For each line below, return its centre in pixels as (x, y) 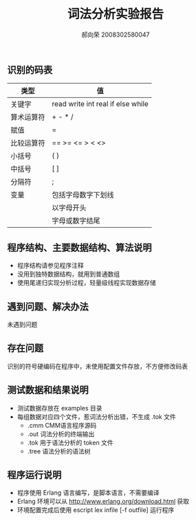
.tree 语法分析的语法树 (59, 451)
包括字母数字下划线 (83, 195)
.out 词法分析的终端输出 (61, 434)
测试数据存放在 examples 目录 (59, 408)
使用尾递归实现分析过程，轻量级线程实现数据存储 (86, 283)
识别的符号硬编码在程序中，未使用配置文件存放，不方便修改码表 (97, 366)
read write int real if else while (100, 104)
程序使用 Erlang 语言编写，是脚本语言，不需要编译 (88, 493)
